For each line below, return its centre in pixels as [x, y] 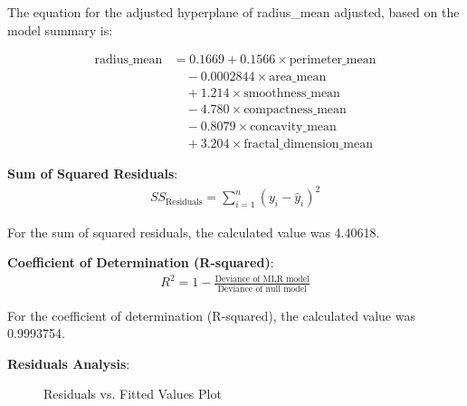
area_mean [298, 77]
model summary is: [60, 29]
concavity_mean [293, 127]
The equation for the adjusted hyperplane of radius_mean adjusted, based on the [233, 12]
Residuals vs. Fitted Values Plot [133, 394]
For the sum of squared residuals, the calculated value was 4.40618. [194, 232]
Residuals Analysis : [69, 363]
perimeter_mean [333, 60]
